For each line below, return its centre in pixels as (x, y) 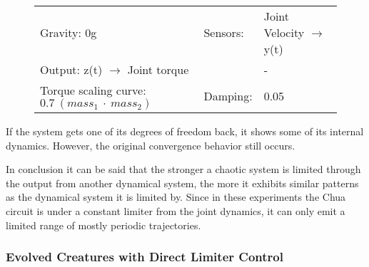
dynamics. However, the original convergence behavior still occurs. (151, 145)
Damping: (228, 96)
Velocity (284, 32)
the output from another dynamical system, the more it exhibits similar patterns (182, 183)
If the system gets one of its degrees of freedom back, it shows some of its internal (185, 131)
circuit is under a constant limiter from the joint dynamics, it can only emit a (176, 210)
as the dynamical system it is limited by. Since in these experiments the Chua (176, 197)
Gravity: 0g (69, 32)
